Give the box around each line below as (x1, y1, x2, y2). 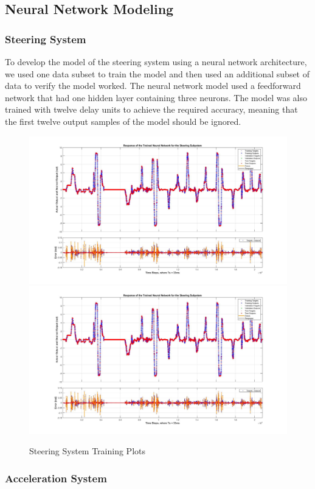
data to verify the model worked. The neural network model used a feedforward (5, 79, 301, 92)
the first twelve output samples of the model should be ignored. (5, 114, 241, 127)
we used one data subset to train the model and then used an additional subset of (5, 67, 310, 80)
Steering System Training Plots (29, 445, 146, 457)
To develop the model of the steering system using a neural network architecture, (5, 55, 307, 68)
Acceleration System (5, 470, 107, 485)
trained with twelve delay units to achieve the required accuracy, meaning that (5, 103, 298, 116)
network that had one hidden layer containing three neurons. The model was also (5, 91, 307, 104)
